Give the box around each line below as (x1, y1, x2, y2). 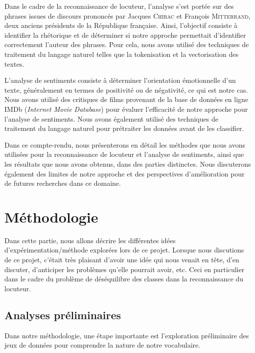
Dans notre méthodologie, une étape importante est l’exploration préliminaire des (4, 330, 249, 340)
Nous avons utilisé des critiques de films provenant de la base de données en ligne (4, 94, 249, 104)
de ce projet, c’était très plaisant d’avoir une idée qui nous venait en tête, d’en (4, 254, 239, 264)
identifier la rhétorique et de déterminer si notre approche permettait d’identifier (4, 29, 246, 40)
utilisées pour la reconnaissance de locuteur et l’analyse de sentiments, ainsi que (4, 149, 244, 159)
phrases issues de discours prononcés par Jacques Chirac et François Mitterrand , (4, 10, 251, 21)
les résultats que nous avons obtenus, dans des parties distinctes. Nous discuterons (4, 158, 251, 169)
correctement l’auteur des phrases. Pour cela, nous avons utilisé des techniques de (4, 39, 249, 50)
